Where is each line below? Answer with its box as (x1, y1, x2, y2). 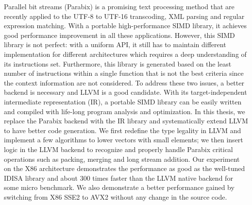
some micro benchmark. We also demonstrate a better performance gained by (4, 182, 235, 192)
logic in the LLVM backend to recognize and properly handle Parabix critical (4, 144, 233, 154)
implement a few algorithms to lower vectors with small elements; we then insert (4, 135, 243, 145)
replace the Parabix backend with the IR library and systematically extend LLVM (4, 116, 248, 126)
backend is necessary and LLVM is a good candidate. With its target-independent (4, 87, 247, 97)
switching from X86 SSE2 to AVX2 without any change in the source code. (4, 191, 227, 202)
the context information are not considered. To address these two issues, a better (4, 77, 244, 87)
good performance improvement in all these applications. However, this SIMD (4, 30, 235, 40)
